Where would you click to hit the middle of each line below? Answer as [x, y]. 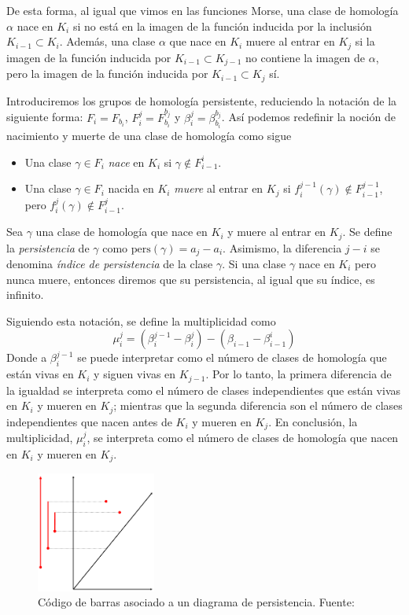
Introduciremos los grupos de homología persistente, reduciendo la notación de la [202, 100]
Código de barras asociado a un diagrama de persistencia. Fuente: [196, 602]
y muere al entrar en [277, 232]
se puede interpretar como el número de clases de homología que [232, 357]
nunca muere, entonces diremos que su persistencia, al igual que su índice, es [191, 279]
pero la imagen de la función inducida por [107, 74]
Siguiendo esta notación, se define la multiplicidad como [141, 320]
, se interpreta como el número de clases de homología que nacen [243, 438]
